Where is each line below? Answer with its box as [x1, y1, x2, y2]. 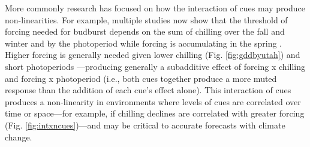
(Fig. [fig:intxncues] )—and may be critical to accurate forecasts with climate [5, 118, 285, 131]
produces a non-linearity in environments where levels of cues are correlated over [5, 95, 301, 108]
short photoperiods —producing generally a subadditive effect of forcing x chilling [5, 60, 305, 72]
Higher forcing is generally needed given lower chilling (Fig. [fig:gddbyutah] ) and [5, 48, 300, 61]
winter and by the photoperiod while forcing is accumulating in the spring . [5, 36, 282, 49]
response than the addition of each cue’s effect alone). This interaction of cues [5, 84, 291, 96]
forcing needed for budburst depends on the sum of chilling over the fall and [5, 25, 285, 38]
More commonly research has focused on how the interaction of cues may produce [5, 2, 305, 14]
